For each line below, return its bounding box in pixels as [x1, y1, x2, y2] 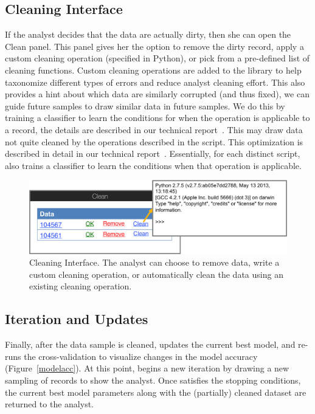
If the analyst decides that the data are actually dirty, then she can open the [5, 28, 291, 41]
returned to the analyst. [5, 398, 94, 410]
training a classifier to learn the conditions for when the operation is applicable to [5, 111, 310, 124]
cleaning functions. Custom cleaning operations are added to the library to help [5, 63, 302, 76]
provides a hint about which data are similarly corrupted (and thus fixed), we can [5, 88, 310, 100]
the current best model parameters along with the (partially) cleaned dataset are [5, 385, 306, 398]
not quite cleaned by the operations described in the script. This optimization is [5, 135, 303, 148]
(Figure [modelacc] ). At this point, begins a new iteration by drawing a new [5, 362, 289, 374]
